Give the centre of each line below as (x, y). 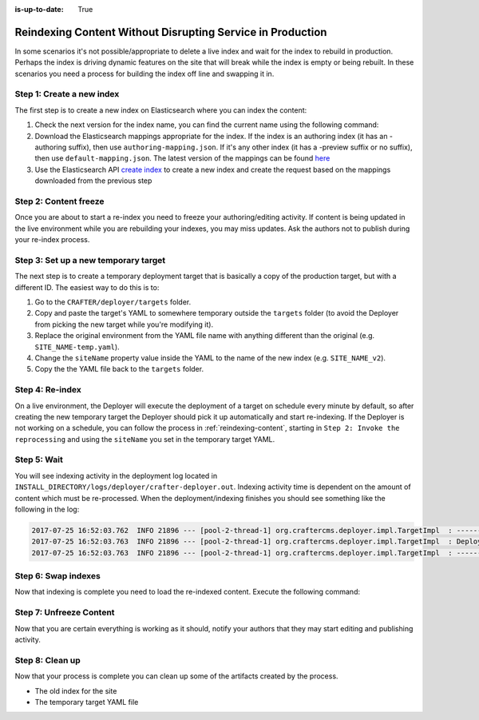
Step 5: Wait (39, 459)
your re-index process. (52, 240)
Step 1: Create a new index (67, 94)
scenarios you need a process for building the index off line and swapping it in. (144, 74)
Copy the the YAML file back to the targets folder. (119, 369)
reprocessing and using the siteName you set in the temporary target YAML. (145, 439)
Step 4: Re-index (48, 390)
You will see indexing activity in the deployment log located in (116, 475)
